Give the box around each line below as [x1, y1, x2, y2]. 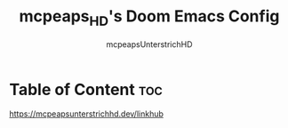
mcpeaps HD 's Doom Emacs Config [19, 6, 280, 29]
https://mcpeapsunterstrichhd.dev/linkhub [9, 108, 164, 119]
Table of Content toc [9, 79, 163, 100]
